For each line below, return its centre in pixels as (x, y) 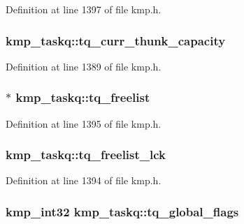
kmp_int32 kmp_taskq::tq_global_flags (122, 211)
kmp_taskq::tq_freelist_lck (86, 155)
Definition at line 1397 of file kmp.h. (84, 9)
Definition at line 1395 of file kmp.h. (84, 123)
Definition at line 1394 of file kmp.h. (84, 180)
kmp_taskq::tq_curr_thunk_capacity (116, 40)
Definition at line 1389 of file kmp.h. (84, 66)
